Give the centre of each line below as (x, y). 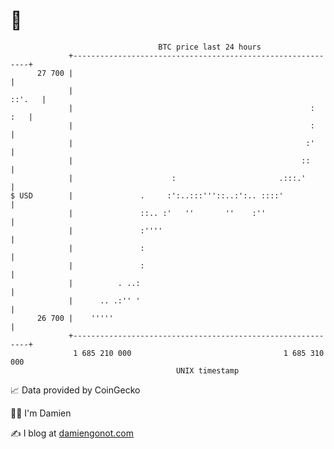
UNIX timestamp (207, 370)
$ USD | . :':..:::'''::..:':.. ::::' (147, 195)
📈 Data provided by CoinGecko (75, 390)
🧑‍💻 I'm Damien (41, 413)
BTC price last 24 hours (210, 47)
